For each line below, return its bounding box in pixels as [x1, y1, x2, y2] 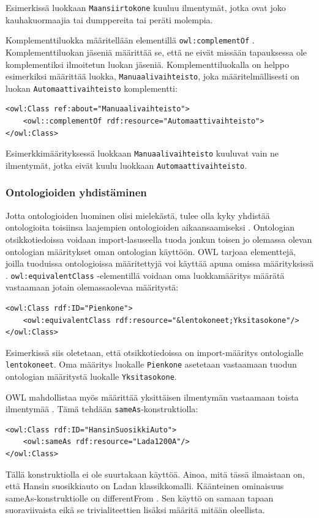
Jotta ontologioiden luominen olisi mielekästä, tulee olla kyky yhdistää [6, 209, 270, 221]
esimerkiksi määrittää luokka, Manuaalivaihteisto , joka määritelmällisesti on [6, 70, 300, 83]
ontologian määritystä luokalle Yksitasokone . [6, 369, 177, 382]
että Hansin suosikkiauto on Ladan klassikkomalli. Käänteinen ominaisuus [6, 479, 284, 492]
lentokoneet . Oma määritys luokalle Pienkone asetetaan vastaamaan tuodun [6, 358, 297, 371]
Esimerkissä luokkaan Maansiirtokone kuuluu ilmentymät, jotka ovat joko [6, 1, 286, 13]
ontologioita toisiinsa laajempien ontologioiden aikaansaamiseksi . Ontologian [6, 221, 295, 234]
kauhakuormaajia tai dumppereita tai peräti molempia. [6, 13, 213, 26]
